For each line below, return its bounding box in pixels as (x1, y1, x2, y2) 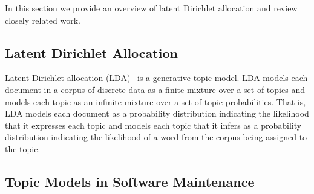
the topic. (5, 142, 41, 155)
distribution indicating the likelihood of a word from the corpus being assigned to (5, 131, 307, 143)
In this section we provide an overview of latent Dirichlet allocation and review (5, 2, 298, 14)
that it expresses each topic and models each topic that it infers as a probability (5, 118, 302, 131)
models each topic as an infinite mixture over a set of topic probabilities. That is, (5, 95, 306, 108)
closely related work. (5, 13, 80, 26)
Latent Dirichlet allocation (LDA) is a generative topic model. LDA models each (5, 71, 308, 84)
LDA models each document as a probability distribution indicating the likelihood (5, 107, 309, 120)
